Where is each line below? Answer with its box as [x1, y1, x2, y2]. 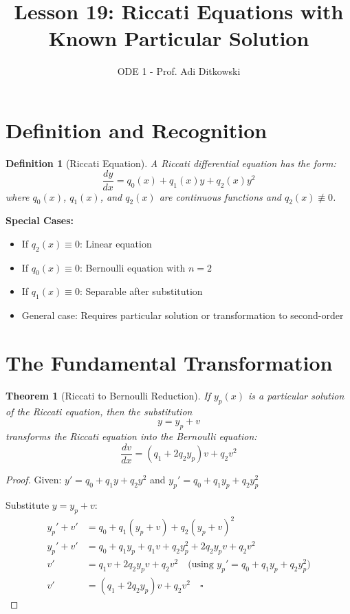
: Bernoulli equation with [79, 260, 186, 274]
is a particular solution [248, 388, 344, 402]
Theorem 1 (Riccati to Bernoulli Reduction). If [6, 388, 210, 402]
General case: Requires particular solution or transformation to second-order [21, 308, 344, 322]
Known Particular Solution [48, 24, 309, 52]
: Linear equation [79, 236, 152, 250]
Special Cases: [6, 213, 74, 228]
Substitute [6, 498, 50, 512]
